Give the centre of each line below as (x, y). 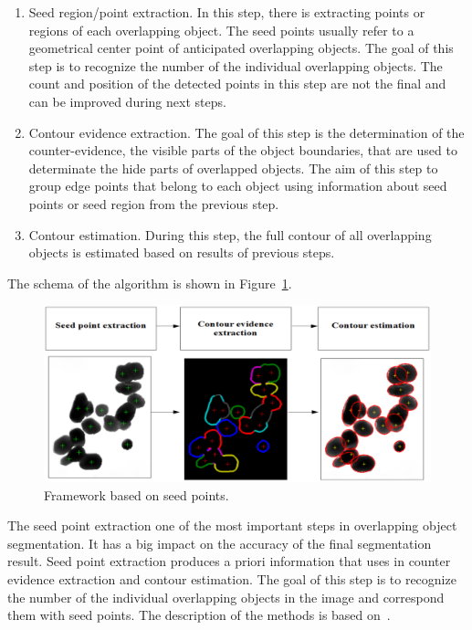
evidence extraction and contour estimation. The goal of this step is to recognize (232, 579)
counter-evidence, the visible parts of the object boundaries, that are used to (243, 150)
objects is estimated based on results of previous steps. (182, 252)
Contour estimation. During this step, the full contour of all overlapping (230, 234)
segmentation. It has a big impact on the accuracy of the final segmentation (220, 543)
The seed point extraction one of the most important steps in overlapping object (232, 525)
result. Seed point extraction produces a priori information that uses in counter (229, 561)
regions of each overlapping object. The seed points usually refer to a (221, 30)
